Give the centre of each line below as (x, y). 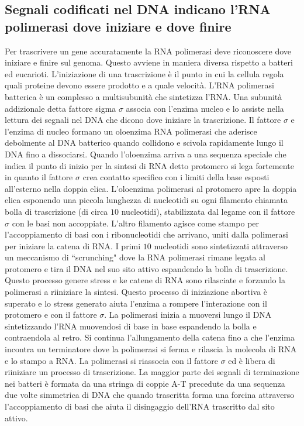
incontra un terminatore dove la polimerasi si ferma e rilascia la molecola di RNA (151, 349)
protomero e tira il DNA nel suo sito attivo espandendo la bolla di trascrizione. (146, 268)
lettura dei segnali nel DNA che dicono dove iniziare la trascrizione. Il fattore (143, 120)
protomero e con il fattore (51, 315)
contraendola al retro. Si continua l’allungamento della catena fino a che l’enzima (150, 337)
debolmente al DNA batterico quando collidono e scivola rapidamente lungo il (144, 142)
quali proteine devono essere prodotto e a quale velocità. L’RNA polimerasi (139, 85)
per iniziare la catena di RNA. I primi (73, 245)
